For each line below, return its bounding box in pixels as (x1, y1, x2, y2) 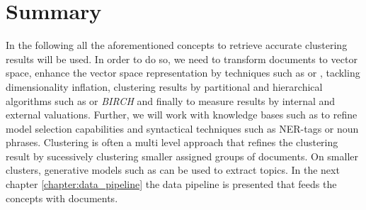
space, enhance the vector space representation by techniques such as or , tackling (6, 65, 360, 80)
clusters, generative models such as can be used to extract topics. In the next (6, 162, 340, 177)
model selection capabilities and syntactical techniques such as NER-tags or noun (6, 121, 359, 136)
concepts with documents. (6, 190, 118, 205)
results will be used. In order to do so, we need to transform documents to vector (6, 51, 358, 66)
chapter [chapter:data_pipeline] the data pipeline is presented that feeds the (6, 177, 337, 192)
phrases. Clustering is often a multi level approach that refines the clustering (6, 135, 338, 150)
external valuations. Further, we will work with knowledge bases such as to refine (6, 107, 358, 122)
